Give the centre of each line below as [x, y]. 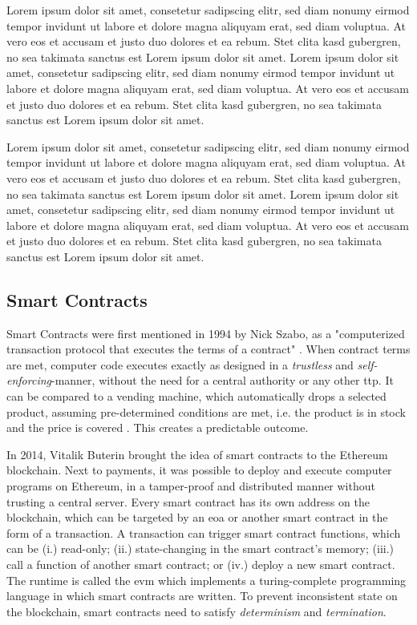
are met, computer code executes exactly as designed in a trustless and [180, 364]
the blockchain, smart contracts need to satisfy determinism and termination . [196, 611]
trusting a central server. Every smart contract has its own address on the [188, 501]
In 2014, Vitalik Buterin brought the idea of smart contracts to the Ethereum [197, 454]
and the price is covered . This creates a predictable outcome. [158, 427]
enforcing [29, 380]
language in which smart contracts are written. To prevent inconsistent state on [202, 596]
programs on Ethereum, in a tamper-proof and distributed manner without [191, 486]
